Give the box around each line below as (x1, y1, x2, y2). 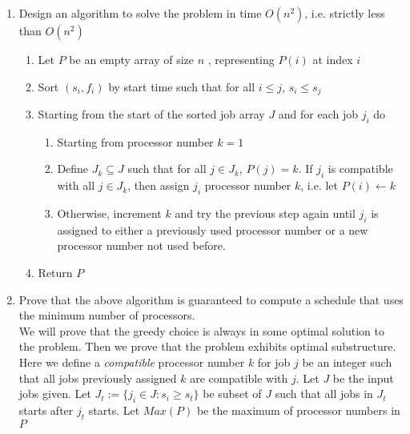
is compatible (328, 160, 393, 177)
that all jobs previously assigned (18, 369, 177, 386)
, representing (207, 51, 275, 67)
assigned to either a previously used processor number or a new (57, 221, 368, 238)
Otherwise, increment (57, 205, 162, 222)
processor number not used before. (57, 237, 226, 254)
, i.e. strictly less (304, 5, 385, 21)
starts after (18, 401, 74, 418)
